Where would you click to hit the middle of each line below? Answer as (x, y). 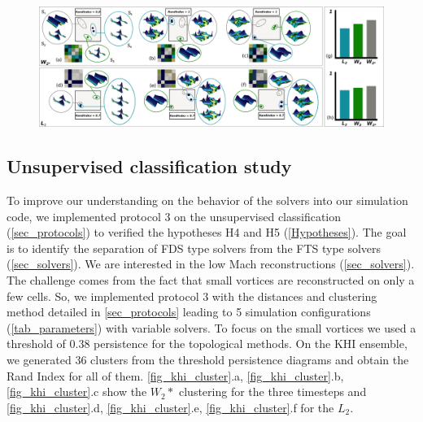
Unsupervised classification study (149, 166)
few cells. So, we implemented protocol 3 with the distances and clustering (192, 296)
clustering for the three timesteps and (273, 392)
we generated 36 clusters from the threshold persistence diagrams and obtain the (208, 359)
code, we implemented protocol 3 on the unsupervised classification (174, 216)
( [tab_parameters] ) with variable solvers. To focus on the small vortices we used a (211, 327)
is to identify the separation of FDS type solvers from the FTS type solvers (194, 248)
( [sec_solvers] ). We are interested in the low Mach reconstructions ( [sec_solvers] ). (211, 264)
